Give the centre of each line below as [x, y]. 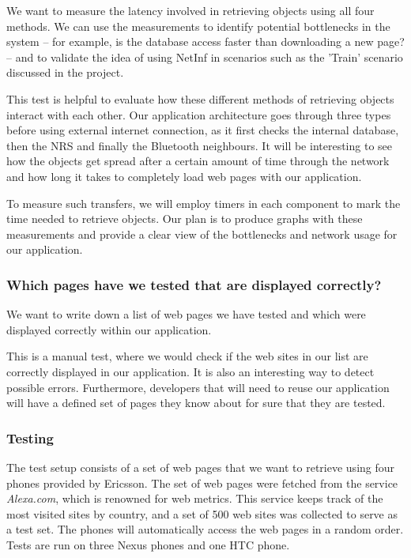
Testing [30, 437]
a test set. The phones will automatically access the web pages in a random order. [205, 529]
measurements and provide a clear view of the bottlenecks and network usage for [202, 234]
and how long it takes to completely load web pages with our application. [184, 176]
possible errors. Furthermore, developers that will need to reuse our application [198, 387]
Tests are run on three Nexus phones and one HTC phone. [148, 544]
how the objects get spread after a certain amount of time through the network [198, 161]
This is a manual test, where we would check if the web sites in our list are [187, 356]
